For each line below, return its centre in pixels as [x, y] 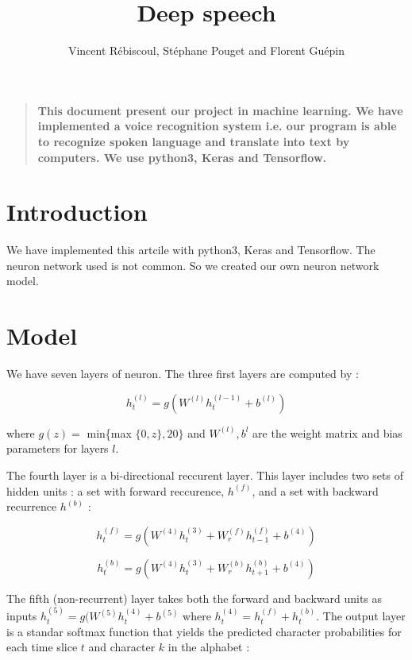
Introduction [77, 212]
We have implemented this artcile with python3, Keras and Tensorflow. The [191, 250]
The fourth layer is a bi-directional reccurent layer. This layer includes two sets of [205, 475]
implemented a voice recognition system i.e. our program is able [217, 126]
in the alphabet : [209, 647]
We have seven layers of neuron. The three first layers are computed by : [183, 374]
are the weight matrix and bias [327, 432]
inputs [22, 616]
